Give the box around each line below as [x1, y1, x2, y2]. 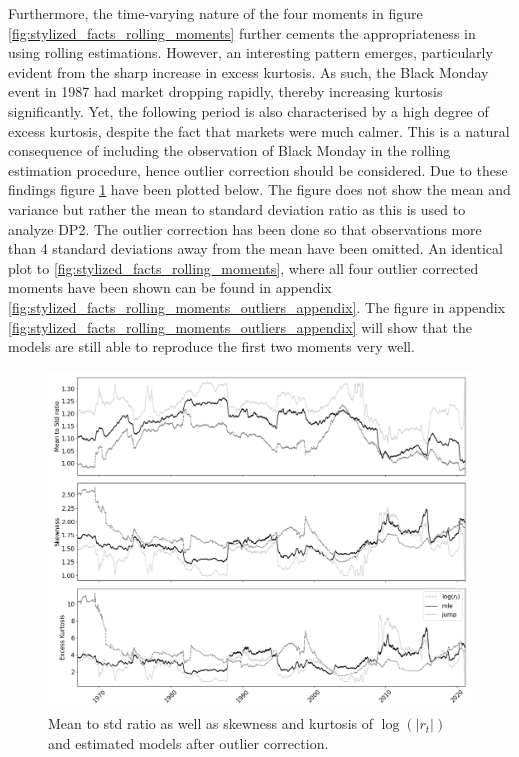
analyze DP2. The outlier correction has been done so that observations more [8, 218, 482, 239]
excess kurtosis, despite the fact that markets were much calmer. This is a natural [8, 120, 510, 141]
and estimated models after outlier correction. [48, 732, 329, 753]
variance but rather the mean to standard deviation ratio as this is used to [8, 198, 466, 219]
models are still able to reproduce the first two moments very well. [8, 336, 415, 357]
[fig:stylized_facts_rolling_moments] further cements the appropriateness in [8, 22, 476, 43]
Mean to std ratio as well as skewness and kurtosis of [48, 713, 373, 734]
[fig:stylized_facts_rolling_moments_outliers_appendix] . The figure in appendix [8, 296, 506, 317]
